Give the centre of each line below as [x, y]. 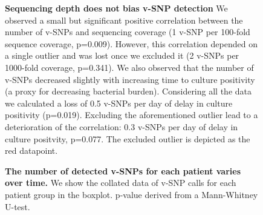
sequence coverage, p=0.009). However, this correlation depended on [131, 43]
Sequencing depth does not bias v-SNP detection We [116, 8]
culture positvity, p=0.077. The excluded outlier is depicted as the [128, 138]
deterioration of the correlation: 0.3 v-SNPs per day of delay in [122, 126]
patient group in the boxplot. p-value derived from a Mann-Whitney [131, 194]
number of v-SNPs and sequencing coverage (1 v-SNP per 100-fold [128, 32]
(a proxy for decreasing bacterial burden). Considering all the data [128, 91]
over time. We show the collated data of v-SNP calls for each [121, 183]
